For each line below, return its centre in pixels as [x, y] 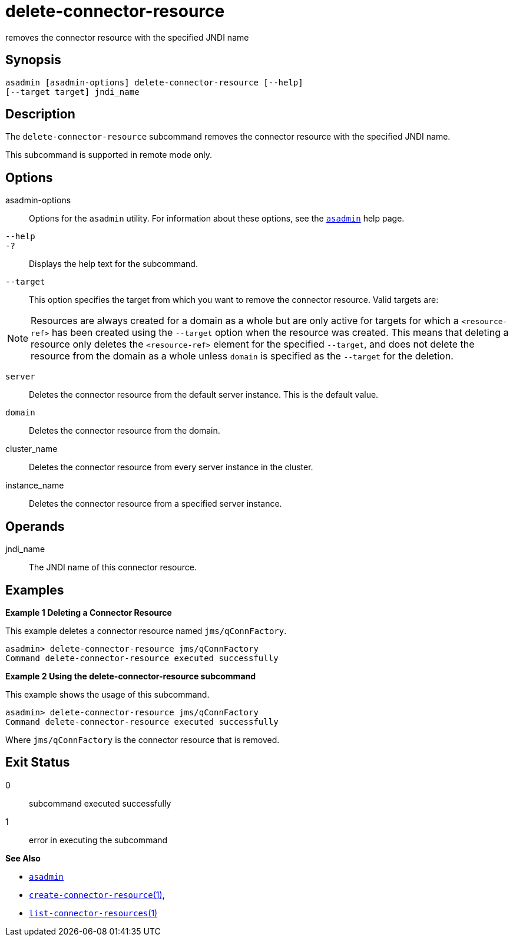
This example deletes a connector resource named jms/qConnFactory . [146, 630]
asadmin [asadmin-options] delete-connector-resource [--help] [154, 82]
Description [40, 114]
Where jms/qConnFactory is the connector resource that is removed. [143, 739]
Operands [35, 526]
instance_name [35, 486]
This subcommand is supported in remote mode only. [109, 155]
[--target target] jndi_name [72, 92]
